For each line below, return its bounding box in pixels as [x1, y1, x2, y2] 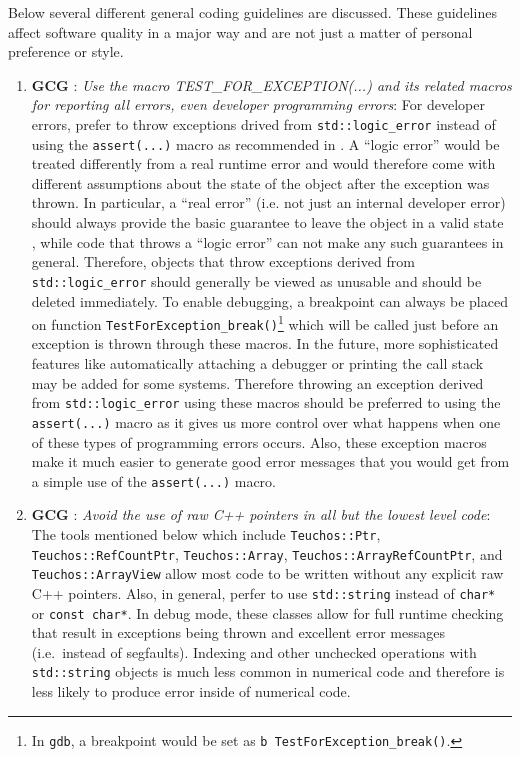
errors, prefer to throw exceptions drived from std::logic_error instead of [31, 113, 496, 134]
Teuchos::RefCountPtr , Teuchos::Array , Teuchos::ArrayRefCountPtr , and [31, 543, 503, 564]
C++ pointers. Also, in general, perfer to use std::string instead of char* [31, 582, 496, 603]
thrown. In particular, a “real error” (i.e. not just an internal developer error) [31, 192, 506, 213]
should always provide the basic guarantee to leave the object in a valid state [31, 212, 504, 233]
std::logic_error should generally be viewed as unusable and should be [31, 270, 482, 291]
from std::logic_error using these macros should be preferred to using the [31, 392, 501, 413]
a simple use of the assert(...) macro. [31, 470, 276, 491]
